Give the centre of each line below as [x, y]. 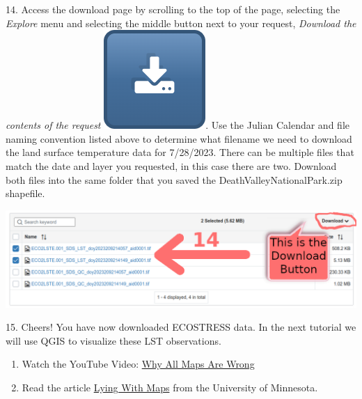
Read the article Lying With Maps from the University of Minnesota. [170, 387]
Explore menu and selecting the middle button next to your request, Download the [181, 23]
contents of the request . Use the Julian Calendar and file [178, 125]
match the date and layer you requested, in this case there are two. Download [171, 165]
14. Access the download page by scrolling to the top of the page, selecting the [173, 9]
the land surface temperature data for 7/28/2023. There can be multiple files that [180, 152]
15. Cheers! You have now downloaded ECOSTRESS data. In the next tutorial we [181, 327]
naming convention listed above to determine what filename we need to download [179, 138]
